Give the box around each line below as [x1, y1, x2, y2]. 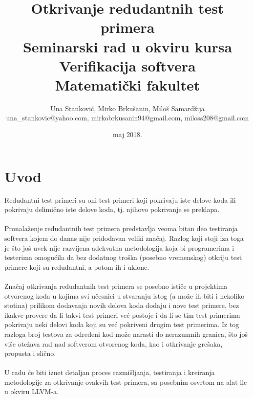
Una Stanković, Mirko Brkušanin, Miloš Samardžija [50, 103, 205, 113]
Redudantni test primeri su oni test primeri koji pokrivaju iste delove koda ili [4, 194, 236, 205]
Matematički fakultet [55, 74, 200, 94]
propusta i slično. [4, 348, 56, 358]
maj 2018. [113, 129, 142, 140]
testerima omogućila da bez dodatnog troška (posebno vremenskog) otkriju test [4, 252, 242, 262]
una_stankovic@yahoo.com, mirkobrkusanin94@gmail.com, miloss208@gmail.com [6, 113, 249, 123]
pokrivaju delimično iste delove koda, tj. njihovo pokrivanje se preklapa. [4, 204, 220, 214]
